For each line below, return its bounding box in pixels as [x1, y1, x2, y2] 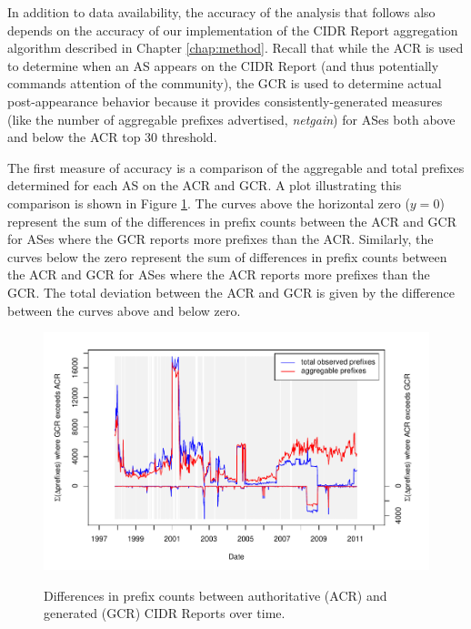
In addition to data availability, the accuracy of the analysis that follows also [7, 3, 436, 21]
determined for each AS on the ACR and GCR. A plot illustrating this [7, 176, 402, 195]
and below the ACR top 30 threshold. [7, 127, 217, 147]
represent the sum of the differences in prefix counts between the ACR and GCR [7, 211, 457, 230]
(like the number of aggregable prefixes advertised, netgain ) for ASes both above [7, 109, 456, 128]
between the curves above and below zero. [7, 300, 241, 320]
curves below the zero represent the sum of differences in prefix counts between [7, 247, 447, 266]
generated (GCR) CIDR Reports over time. [44, 604, 286, 623]
